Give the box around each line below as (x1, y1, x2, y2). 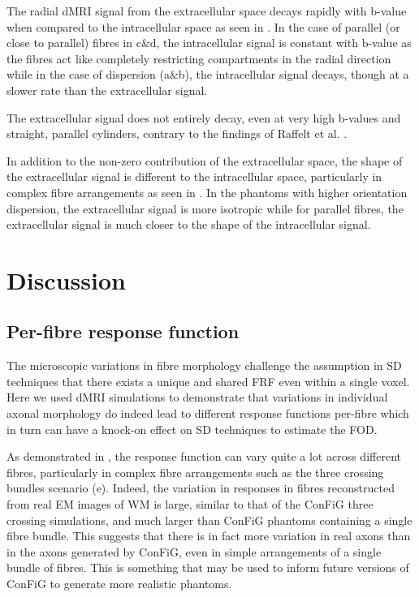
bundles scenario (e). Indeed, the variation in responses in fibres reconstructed (6, 479, 395, 496)
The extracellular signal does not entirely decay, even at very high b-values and (6, 109, 401, 126)
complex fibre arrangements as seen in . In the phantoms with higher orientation (6, 183, 408, 200)
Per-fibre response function (6, 319, 240, 344)
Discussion (6, 263, 126, 296)
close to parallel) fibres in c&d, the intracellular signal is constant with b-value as (6, 34, 412, 51)
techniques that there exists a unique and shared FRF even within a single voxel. (6, 372, 410, 389)
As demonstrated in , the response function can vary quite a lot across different (6, 448, 401, 465)
